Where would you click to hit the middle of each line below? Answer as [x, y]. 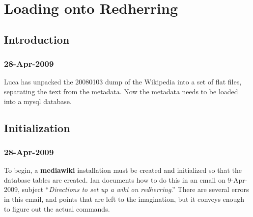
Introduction [37, 39]
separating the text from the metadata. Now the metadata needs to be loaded [121, 91]
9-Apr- [238, 179]
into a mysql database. [38, 101]
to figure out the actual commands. [57, 208]
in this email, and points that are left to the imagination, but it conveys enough [124, 199]
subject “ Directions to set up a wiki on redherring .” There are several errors [135, 189]
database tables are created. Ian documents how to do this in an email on [115, 179]
